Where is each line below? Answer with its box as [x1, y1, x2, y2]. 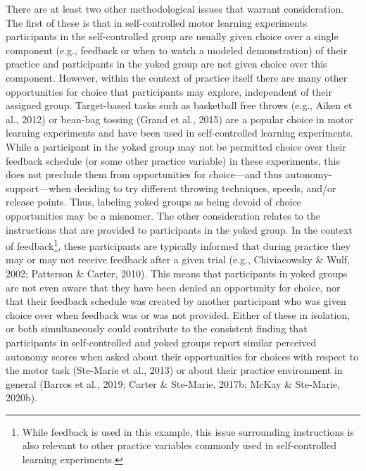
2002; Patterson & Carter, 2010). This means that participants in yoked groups [6, 265, 348, 280]
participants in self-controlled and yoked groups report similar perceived [6, 334, 317, 349]
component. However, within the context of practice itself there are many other [6, 70, 348, 84]
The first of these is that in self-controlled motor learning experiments [6, 15, 308, 30]
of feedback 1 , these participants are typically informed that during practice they [6, 237, 351, 253]
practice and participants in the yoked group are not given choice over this [6, 56, 327, 71]
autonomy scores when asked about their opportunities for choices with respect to [6, 348, 359, 363]
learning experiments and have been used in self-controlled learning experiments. [6, 125, 353, 140]
